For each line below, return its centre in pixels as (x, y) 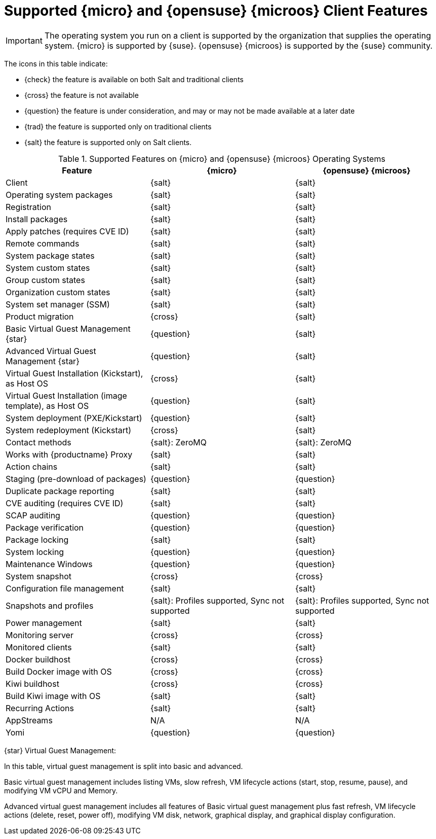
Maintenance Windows (49, 564)
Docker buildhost (38, 659)
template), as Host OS (47, 406)
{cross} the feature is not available (82, 95)
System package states (50, 255)
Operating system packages (59, 195)
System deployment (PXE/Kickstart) (74, 418)
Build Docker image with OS (59, 671)
